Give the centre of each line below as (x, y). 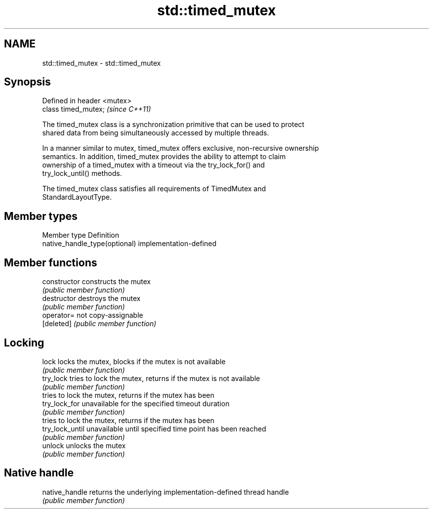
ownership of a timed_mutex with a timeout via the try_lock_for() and (153, 165)
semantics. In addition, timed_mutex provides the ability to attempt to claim (164, 157)
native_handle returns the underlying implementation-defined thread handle (166, 492)
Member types (41, 216)
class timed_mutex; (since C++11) (97, 109)
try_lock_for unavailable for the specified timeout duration (136, 403)
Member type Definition (81, 235)
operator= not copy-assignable (93, 315)
